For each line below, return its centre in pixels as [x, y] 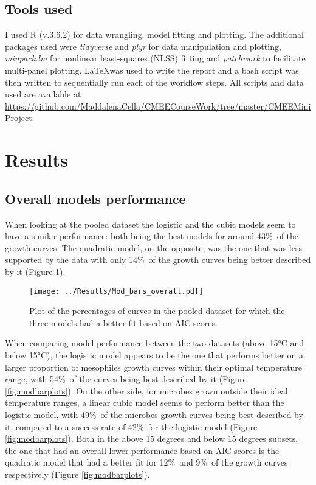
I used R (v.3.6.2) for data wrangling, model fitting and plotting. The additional [154, 34]
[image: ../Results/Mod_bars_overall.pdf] [116, 291]
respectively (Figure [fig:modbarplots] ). [77, 474]
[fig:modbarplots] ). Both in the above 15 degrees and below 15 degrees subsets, [152, 438]
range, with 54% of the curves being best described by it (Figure [126, 379]
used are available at [43, 94]
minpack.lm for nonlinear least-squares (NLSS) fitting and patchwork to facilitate [155, 58]
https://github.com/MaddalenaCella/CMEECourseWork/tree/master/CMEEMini [158, 106]
